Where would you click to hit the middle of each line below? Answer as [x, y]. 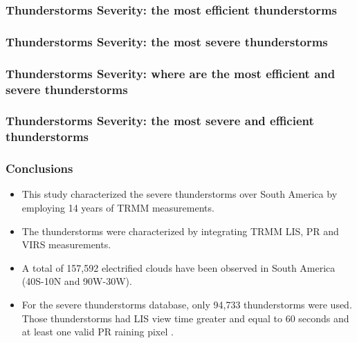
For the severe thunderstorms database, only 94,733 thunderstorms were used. [187, 304]
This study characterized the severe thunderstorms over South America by [180, 194]
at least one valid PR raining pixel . [98, 332]
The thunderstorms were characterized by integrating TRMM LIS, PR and [180, 231]
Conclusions [39, 168]
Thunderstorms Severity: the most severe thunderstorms [167, 41]
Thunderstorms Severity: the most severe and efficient [160, 121]
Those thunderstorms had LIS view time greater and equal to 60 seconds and [185, 318]
